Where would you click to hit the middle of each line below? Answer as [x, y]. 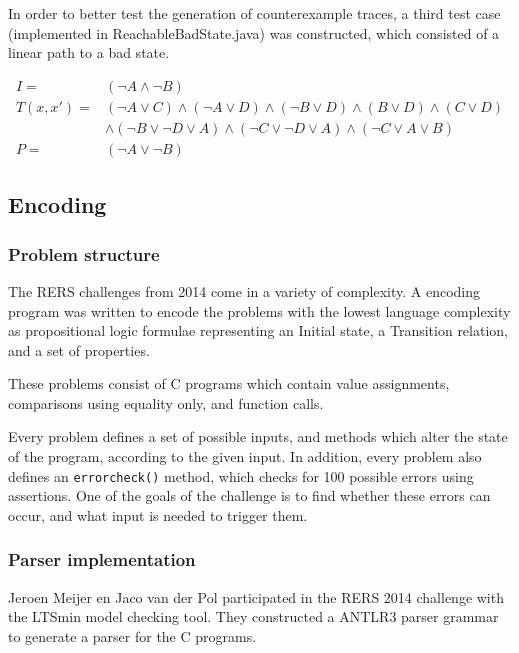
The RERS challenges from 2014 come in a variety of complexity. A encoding [244, 290]
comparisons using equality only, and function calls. [166, 402]
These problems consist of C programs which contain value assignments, [229, 383]
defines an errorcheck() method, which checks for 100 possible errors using [241, 475]
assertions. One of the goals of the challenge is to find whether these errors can [249, 495]
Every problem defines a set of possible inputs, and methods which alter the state [258, 436]
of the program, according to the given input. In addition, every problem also [245, 456]
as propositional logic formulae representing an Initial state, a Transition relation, [258, 330]
